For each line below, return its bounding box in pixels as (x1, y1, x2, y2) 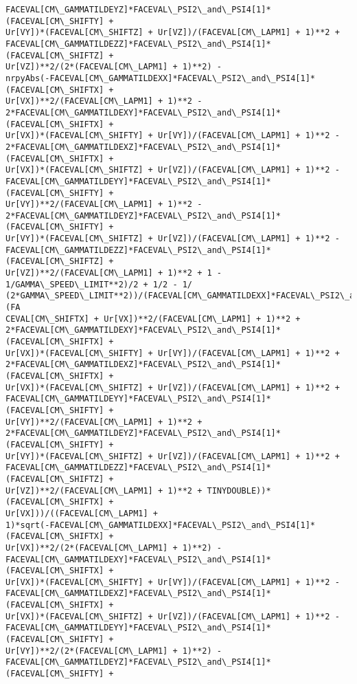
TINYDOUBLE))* (207, 485, 271, 496)
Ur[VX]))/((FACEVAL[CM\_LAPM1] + (5, 508, 158, 518)
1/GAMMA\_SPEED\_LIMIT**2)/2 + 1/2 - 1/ (5, 279, 193, 289)
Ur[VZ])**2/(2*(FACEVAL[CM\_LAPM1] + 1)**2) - (5, 62, 222, 72)
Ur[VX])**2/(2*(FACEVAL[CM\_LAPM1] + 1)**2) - (5, 542, 222, 553)
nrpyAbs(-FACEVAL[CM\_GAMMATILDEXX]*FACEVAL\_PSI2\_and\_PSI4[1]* (5, 73, 316, 83)
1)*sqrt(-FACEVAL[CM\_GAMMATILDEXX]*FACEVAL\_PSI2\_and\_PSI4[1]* (5, 520, 316, 530)
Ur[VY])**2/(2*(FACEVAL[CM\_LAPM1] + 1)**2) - (5, 646, 222, 656)
